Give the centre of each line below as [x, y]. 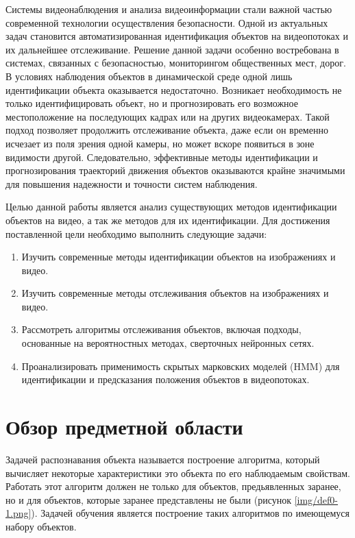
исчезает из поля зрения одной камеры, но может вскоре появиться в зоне [160, 143]
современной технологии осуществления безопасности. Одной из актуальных [167, 22]
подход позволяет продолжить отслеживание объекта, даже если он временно [167, 130]
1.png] [19, 513]
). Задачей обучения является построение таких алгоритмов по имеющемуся [191, 513]
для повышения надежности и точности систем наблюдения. [132, 183]
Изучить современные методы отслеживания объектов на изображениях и [175, 293]
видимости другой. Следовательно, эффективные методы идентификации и [162, 157]
